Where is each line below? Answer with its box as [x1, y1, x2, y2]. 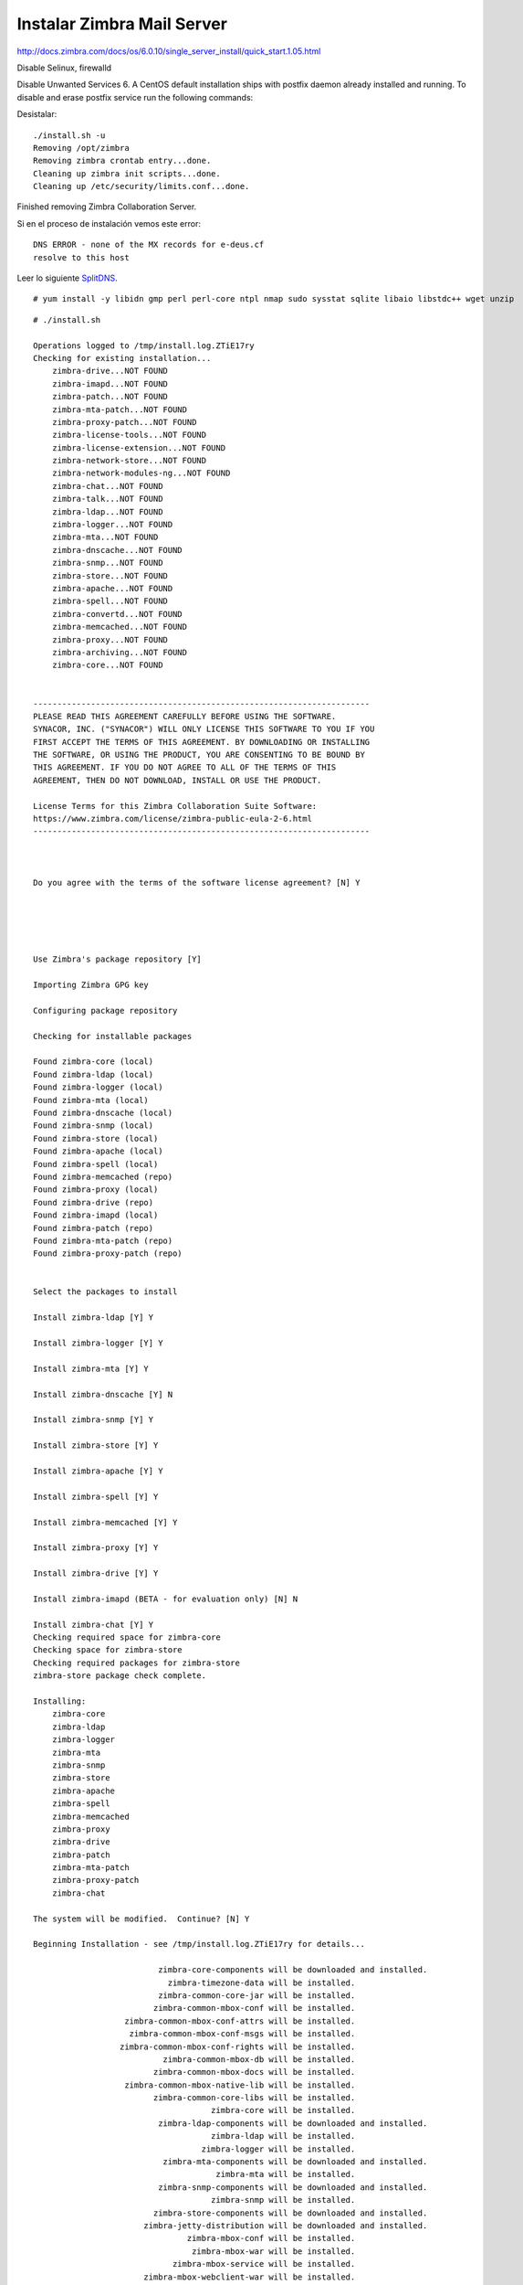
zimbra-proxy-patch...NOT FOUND [51, 417, 197, 427]
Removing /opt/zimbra [33, 143, 130, 153]
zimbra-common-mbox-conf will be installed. [152, 2003, 356, 2014]
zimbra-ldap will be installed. [210, 2131, 356, 2142]
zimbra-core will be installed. [210, 2105, 356, 2116]
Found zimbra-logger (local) [33, 1082, 163, 1092]
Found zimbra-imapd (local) [33, 1210, 159, 1220]
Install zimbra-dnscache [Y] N [33, 1389, 173, 1399]
